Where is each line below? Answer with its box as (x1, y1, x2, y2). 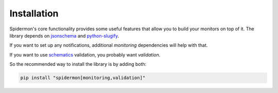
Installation (9, 8, 59, 19)
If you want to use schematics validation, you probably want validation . (9, 51, 161, 58)
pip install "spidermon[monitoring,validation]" (20, 75, 146, 81)
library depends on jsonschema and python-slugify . (9, 32, 119, 39)
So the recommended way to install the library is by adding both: (9, 61, 147, 67)
